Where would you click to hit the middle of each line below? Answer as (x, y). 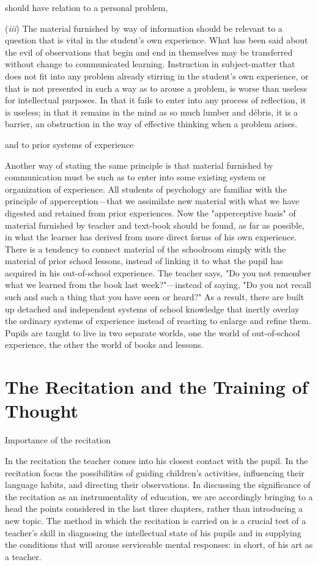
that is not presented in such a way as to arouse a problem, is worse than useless (156, 88)
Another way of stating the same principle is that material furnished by (139, 165)
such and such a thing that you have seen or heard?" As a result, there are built (155, 297)
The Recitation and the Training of (157, 387)
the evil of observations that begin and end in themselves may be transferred (149, 52)
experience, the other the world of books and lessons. (104, 345)
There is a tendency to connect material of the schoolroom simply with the (146, 249)
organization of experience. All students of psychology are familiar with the (146, 189)
